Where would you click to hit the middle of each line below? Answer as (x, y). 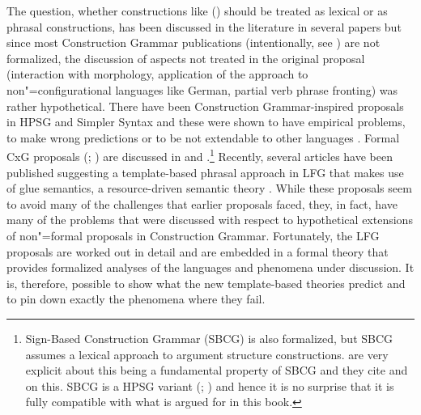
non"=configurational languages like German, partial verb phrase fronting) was (202, 89)
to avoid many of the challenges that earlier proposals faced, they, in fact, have (202, 203)
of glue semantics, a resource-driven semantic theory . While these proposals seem (209, 188)
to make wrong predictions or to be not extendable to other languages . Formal (203, 137)
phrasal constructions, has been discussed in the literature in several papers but (204, 26)
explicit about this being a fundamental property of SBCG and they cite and (217, 370)
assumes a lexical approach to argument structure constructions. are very (207, 354)
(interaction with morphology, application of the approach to (157, 74)
